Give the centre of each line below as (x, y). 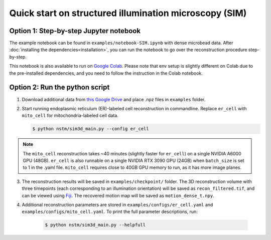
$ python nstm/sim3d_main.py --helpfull (95, 225)
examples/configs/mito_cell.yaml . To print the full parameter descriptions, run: (110, 212)
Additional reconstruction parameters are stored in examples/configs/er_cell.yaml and (117, 205)
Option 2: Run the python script (59, 87)
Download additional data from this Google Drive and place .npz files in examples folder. (114, 99)
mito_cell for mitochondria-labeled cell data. (70, 116)
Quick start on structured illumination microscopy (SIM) (128, 13)
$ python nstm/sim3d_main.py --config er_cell (91, 129)
